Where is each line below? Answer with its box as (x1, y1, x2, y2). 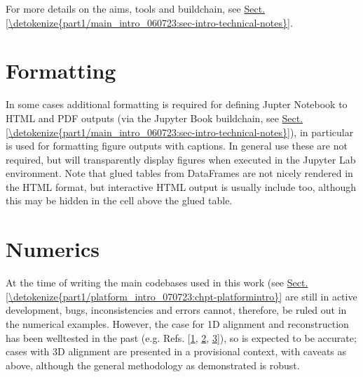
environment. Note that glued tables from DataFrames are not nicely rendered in (6, 166, 353, 180)
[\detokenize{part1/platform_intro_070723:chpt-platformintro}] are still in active (6, 289, 357, 303)
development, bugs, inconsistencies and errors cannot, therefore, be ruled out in (6, 303, 347, 317)
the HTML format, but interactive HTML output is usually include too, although (6, 179, 357, 194)
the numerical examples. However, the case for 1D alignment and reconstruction (6, 316, 349, 331)
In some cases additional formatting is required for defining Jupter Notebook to (6, 97, 348, 112)
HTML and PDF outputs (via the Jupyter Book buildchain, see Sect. (6, 110, 303, 125)
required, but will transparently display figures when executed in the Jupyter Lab (6, 152, 356, 166)
